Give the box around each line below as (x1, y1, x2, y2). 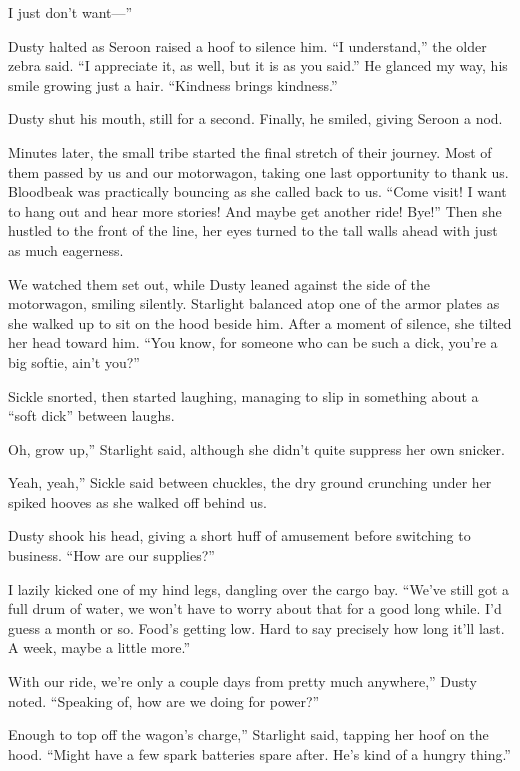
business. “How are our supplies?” (8, 545, 215, 566)
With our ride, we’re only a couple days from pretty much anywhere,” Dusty (8, 671, 477, 692)
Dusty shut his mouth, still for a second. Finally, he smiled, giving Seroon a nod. (8, 108, 503, 129)
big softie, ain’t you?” (8, 351, 140, 372)
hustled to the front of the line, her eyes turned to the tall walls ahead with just (8, 220, 498, 241)
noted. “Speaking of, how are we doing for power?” (8, 690, 320, 711)
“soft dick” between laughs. (8, 405, 175, 426)
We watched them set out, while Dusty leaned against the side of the (8, 273, 431, 294)
